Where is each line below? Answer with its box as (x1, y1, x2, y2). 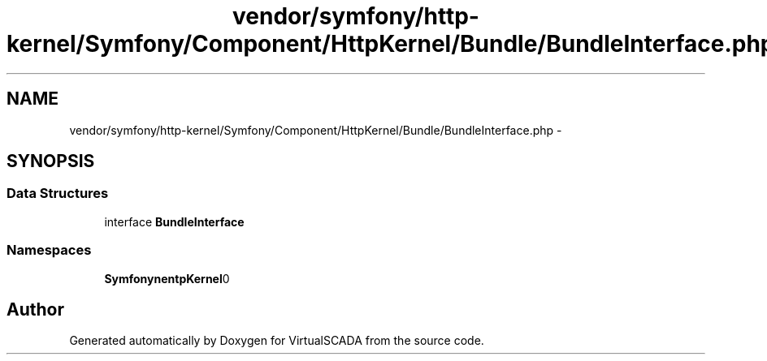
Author (6, 299, 64, 320)
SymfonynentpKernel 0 (104, 271, 230, 286)
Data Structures (6, 185, 109, 202)
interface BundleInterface (104, 214, 245, 229)
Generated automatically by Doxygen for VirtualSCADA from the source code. (69, 333, 484, 348)
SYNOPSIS (6, 151, 95, 172)
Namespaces (6, 242, 92, 259)
